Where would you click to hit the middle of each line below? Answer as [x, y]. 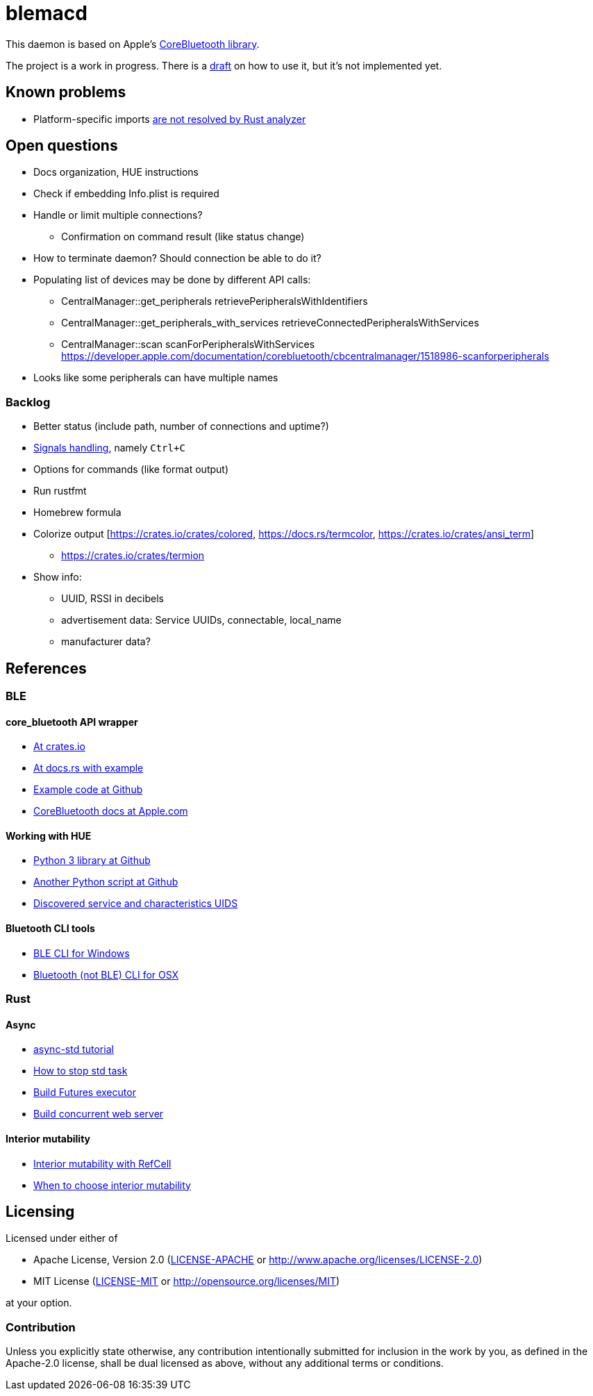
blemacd [47, 13]
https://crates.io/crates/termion [133, 556]
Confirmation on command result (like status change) [183, 237]
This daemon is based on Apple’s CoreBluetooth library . [133, 44]
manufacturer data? [106, 642]
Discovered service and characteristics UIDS [136, 904]
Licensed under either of [62, 1238]
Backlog [28, 402]
